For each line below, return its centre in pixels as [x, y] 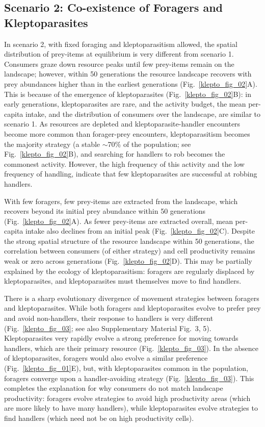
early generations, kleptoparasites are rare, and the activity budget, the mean [125, 104]
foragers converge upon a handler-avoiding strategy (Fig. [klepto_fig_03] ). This [129, 378]
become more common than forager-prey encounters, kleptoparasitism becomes [127, 133]
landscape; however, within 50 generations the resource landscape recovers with [128, 74]
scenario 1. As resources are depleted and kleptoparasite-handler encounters [122, 124]
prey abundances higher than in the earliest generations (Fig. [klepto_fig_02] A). [131, 83]
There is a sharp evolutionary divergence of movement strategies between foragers [132, 298]
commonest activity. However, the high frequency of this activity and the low [124, 164]
